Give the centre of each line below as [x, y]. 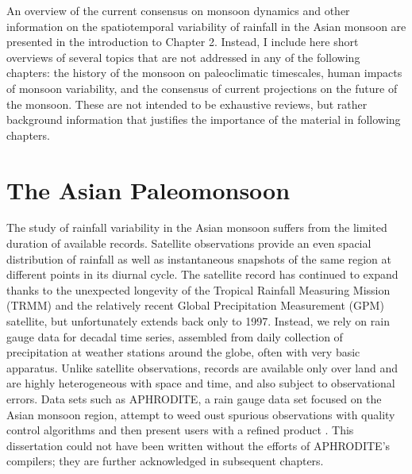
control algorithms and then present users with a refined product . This [180, 430]
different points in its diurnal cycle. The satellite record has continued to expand [202, 274]
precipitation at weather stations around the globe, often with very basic [183, 352]
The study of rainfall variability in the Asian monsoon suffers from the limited [197, 227]
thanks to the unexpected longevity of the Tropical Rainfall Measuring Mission [198, 289]
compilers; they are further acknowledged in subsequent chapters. [165, 461]
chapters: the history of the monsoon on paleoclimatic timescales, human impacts [204, 73]
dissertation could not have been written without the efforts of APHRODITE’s [198, 445]
